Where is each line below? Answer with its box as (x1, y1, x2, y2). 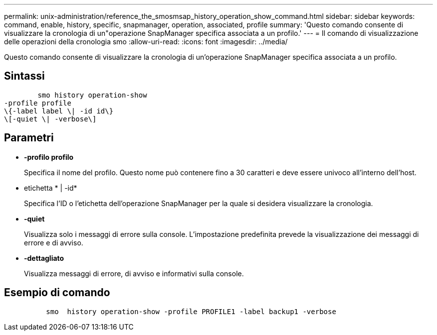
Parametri (4, 131, 54, 144)
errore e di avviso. (24, 238, 83, 247)
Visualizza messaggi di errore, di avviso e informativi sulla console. (24, 269, 244, 278)
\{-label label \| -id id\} (4, 107, 114, 115)
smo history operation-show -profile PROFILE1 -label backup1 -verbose (46, 307, 336, 316)
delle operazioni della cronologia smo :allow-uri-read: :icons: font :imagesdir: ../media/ (4, 37, 288, 46)
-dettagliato (24, 253, 64, 262)
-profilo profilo (24, 152, 74, 161)
